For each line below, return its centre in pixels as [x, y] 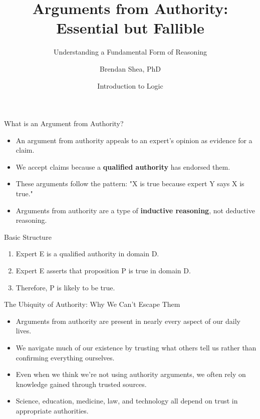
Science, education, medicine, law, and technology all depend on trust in [127, 401]
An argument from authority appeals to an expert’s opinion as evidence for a [134, 140]
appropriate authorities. [52, 410]
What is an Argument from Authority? [64, 123]
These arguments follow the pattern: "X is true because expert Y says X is [130, 183]
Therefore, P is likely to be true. [65, 287]
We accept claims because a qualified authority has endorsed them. [123, 166]
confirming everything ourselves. [65, 357]
